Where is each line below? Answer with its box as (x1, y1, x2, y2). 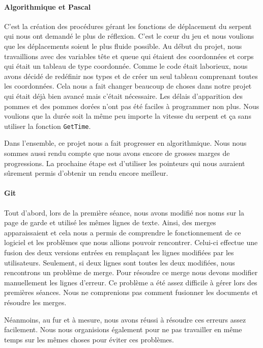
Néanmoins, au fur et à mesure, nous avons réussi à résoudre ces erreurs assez (4, 314, 246, 325)
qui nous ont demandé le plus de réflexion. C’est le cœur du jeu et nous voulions (4, 31, 254, 41)
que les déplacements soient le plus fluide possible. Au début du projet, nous (4, 40, 242, 51)
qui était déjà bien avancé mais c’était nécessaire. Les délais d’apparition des (4, 90, 243, 101)
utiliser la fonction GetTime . (4, 120, 91, 131)
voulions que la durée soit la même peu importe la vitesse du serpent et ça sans (4, 111, 251, 121)
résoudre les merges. (4, 297, 67, 307)
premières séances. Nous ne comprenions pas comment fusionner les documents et (4, 287, 258, 298)
